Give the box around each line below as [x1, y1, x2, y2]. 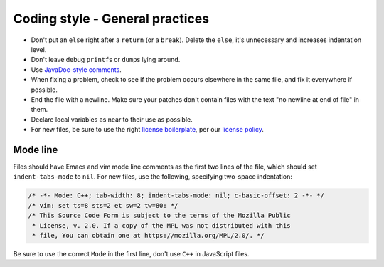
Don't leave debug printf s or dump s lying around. [31, 56, 181, 64]
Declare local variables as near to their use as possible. [31, 115, 193, 124]
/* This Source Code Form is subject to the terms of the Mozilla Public [28, 211, 291, 220]
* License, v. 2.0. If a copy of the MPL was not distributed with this [32, 221, 291, 229]
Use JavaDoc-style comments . [31, 65, 122, 74]
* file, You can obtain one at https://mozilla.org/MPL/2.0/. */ [32, 231, 265, 239]
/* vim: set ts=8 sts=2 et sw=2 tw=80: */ [28, 201, 178, 209]
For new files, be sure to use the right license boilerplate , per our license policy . [31, 125, 265, 134]
